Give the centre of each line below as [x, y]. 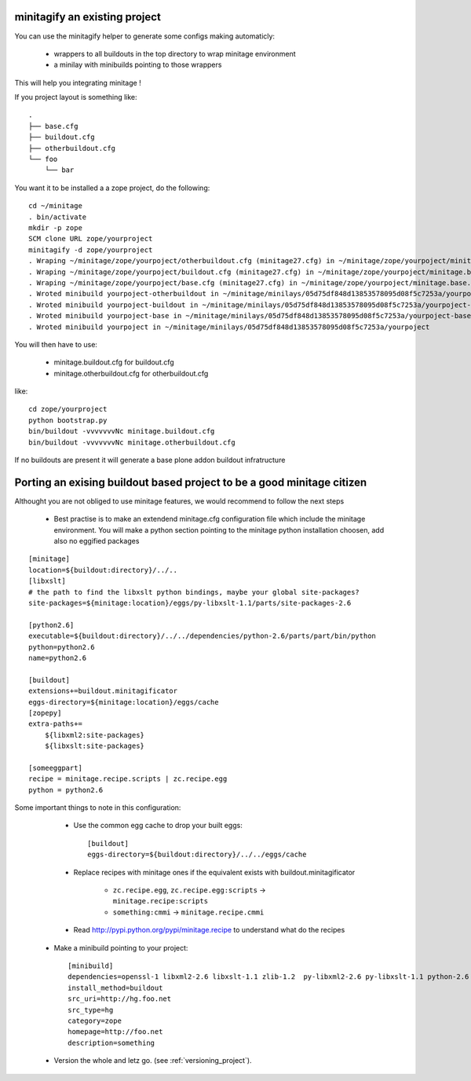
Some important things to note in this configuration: [98, 808]
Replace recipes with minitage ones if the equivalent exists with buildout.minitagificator [214, 872]
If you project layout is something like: [76, 97]
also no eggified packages [97, 541]
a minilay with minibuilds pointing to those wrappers [138, 65]
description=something [111, 1043]
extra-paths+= [55, 724]
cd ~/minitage [55, 206]
